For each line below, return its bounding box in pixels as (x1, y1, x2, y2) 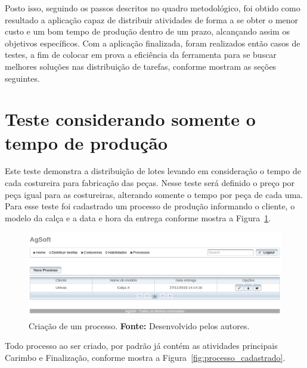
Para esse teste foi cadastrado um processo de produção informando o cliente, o (5, 200, 295, 212)
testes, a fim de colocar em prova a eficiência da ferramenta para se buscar (5, 48, 277, 61)
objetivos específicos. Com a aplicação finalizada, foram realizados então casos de (5, 36, 300, 49)
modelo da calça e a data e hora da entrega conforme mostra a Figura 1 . (5, 211, 271, 224)
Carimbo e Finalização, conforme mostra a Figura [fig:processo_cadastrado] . (5, 351, 286, 364)
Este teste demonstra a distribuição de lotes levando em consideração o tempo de (5, 165, 301, 177)
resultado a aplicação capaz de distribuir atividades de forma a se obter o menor (5, 13, 299, 26)
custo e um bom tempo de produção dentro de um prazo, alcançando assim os (5, 25, 290, 38)
